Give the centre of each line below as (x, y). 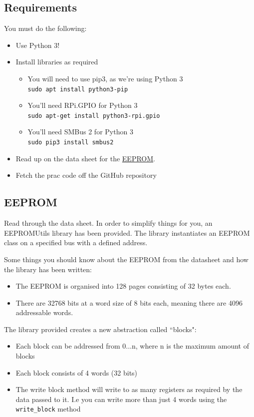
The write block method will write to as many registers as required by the (129, 389)
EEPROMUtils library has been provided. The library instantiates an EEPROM (127, 232)
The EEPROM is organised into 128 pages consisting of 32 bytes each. (123, 286)
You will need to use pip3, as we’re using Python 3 (105, 78)
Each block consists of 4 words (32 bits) (77, 372)
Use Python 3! (38, 45)
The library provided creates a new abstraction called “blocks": (100, 329)
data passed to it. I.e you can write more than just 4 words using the (121, 399)
